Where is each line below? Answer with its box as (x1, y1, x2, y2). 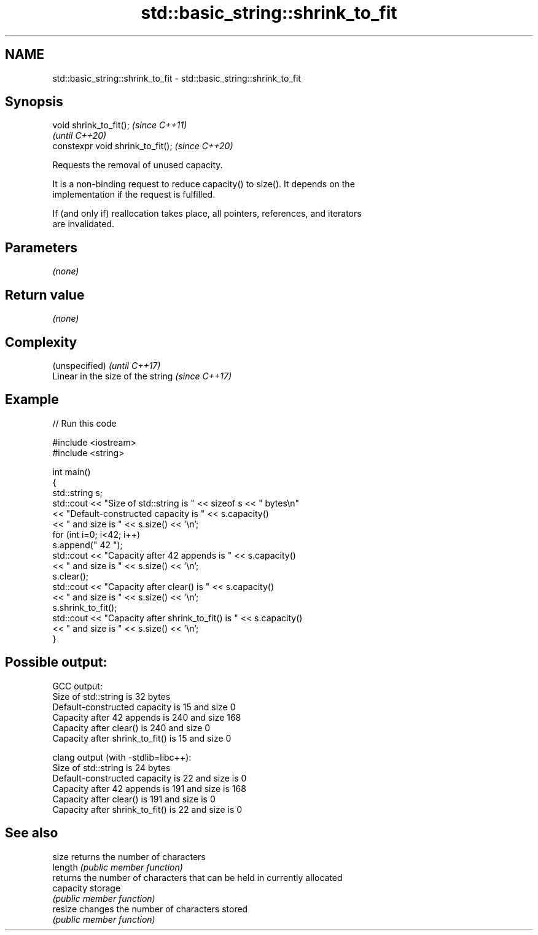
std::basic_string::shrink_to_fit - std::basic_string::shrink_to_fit (52, 72, 301, 83)
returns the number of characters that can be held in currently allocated (52, 872, 343, 883)
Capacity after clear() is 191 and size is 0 (52, 793, 216, 804)
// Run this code (52, 417, 117, 429)
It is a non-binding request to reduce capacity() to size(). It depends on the (52, 179, 355, 190)
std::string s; (52, 487, 103, 498)
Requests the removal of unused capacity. (52, 160, 223, 171)
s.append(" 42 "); (52, 539, 123, 550)
